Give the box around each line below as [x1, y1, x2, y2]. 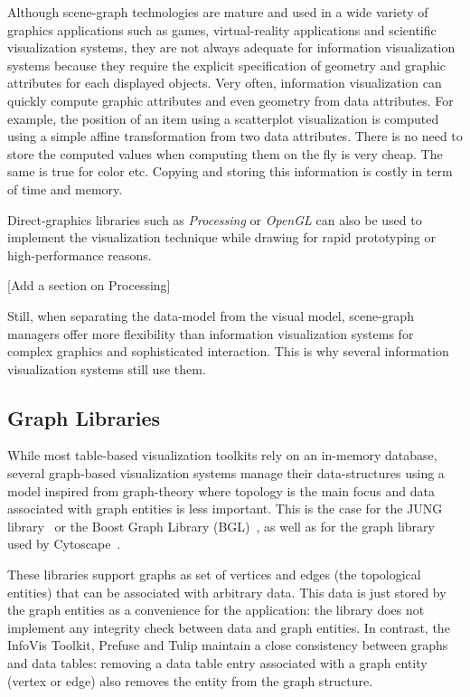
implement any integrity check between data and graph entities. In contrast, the [7, 617, 450, 636]
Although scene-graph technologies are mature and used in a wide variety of [7, 3, 428, 21]
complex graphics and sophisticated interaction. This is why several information [7, 342, 449, 361]
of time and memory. [7, 179, 123, 198]
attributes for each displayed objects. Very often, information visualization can [7, 73, 442, 92]
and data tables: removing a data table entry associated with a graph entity [7, 654, 428, 673]
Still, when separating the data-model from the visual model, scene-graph [7, 306, 414, 325]
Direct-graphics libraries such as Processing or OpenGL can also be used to [7, 210, 422, 229]
